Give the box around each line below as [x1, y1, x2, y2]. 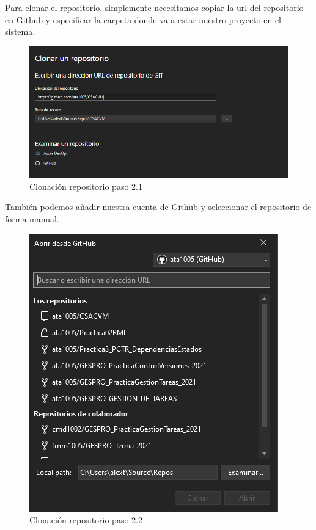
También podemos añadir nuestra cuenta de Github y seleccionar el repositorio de [5, 200, 312, 213]
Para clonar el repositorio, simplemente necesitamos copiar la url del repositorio [5, 1, 304, 13]
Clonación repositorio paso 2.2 [29, 514, 142, 526]
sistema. [5, 25, 35, 38]
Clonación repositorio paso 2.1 [29, 180, 142, 192]
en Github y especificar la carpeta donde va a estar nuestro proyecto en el [5, 13, 281, 26]
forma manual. [5, 212, 59, 225]
